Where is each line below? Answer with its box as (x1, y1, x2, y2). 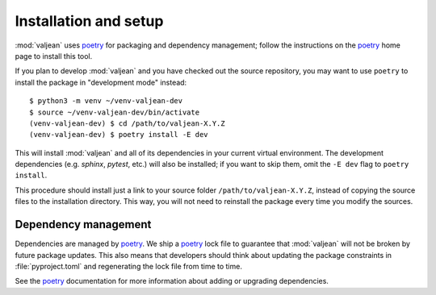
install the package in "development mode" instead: (15, 77, 187, 87)
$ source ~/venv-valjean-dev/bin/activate (29, 107, 200, 117)
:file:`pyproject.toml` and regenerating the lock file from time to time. (15, 261, 242, 271)
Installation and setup (15, 12, 164, 30)
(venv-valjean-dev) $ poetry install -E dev (29, 130, 209, 139)
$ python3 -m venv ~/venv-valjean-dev (29, 97, 183, 106)
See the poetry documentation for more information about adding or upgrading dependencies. (15, 276, 329, 286)
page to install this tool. (15, 51, 93, 60)
